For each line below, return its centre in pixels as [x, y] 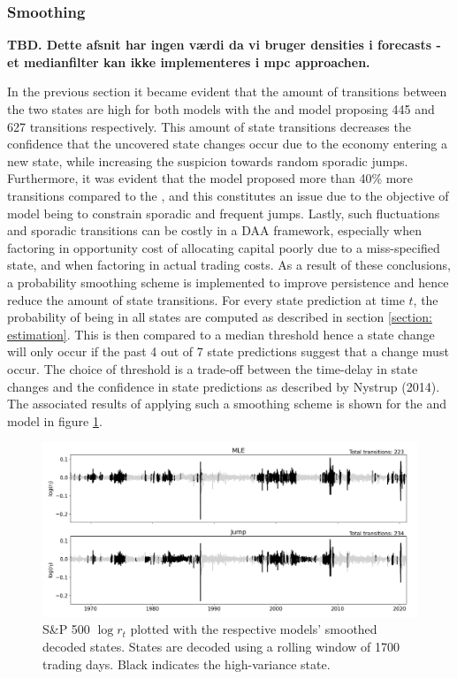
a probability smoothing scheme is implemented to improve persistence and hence [228, 282]
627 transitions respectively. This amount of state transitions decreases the [209, 126]
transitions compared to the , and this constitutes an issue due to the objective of [228, 195]
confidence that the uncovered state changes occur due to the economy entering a [227, 144]
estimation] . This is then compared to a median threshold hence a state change [221, 334]
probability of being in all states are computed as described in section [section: [220, 317]
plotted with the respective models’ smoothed [254, 629]
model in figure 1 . [55, 420]
